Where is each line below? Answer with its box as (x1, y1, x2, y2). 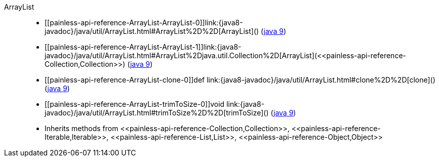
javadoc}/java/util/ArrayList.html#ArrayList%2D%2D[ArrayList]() (45, 27, 259, 35)
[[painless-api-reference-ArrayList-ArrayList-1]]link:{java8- (45, 43, 242, 51)
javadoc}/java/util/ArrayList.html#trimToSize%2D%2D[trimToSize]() (45, 108, 269, 117)
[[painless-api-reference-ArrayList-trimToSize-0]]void (45, 100, 225, 108)
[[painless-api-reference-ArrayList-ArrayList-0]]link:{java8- (45, 18, 243, 27)
